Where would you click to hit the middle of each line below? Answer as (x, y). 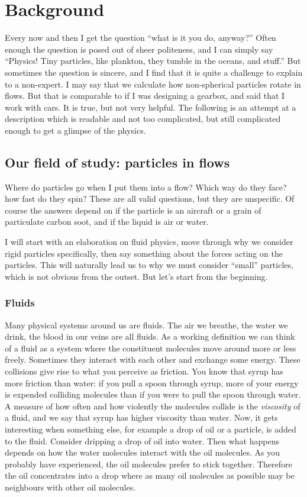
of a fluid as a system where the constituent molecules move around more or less (151, 348)
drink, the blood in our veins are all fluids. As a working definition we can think (150, 336)
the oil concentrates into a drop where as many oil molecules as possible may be (150, 475)
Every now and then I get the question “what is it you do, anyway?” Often (140, 38)
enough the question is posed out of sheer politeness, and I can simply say (139, 49)
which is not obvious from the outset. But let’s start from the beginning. (136, 276)
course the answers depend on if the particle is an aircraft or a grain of (133, 210)
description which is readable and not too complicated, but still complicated (143, 119)
